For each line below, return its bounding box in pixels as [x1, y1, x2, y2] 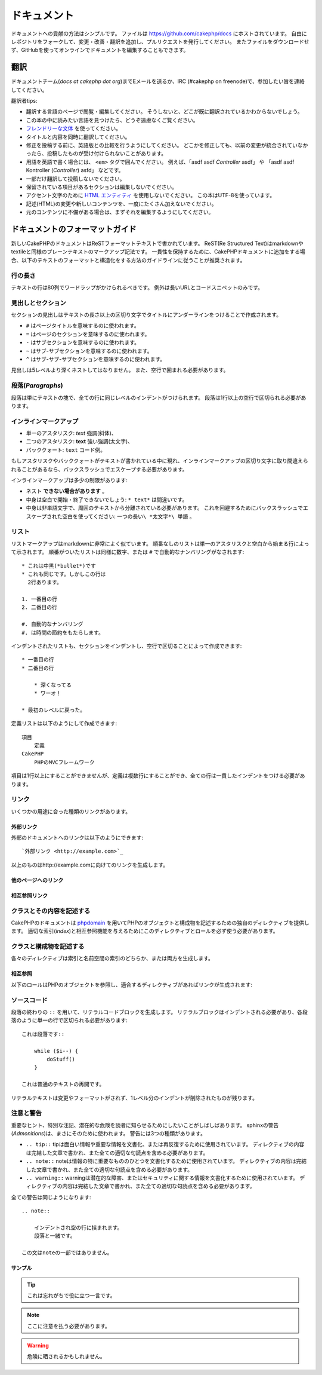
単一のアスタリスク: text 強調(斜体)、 [26, 430, 117, 437]
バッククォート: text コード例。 [26, 446, 106, 454]
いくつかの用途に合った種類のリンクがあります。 [11, 807, 131, 815]
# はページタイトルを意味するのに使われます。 [26, 322, 140, 329]
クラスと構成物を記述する [11, 942, 85, 951]
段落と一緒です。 [33, 1233, 76, 1239]
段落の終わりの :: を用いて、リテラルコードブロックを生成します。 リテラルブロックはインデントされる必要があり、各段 [11, 1009, 308, 1016]
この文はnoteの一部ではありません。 [21, 1250, 113, 1256]
